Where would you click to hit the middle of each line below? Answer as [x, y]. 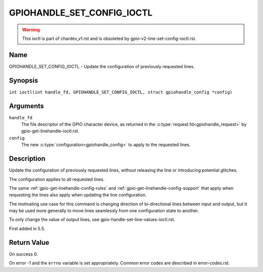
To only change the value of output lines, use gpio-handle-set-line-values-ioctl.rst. [92, 219]
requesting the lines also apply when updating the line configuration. [78, 195]
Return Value [29, 243]
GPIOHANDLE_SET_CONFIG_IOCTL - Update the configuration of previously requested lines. [102, 66]
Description [27, 159]
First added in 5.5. [27, 228]
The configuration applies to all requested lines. [57, 179]
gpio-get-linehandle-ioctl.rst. [50, 131]
